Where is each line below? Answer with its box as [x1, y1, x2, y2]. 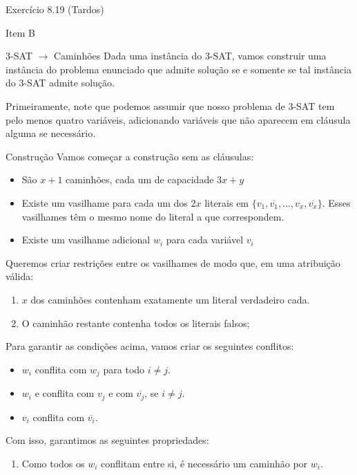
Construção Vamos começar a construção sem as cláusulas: [6, 149, 254, 163]
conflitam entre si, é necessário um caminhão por [101, 456, 308, 470]
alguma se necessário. [6, 126, 96, 140]
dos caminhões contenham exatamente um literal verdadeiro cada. [30, 292, 310, 306]
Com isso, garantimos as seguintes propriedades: [6, 433, 209, 447]
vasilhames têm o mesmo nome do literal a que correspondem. [21, 209, 284, 223]
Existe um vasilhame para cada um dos [21, 195, 188, 209]
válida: [6, 269, 34, 283]
